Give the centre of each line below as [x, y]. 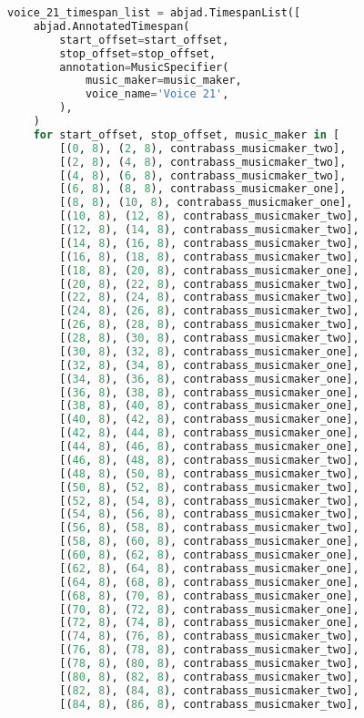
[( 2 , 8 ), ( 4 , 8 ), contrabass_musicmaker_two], [203, 162]
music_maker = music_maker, [163, 81]
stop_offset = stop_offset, [138, 53]
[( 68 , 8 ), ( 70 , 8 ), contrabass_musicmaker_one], [209, 595]
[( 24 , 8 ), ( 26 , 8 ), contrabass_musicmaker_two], [209, 311]
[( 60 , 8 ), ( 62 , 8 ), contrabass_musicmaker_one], [209, 555]
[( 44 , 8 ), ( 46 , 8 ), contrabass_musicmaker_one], [209, 446]
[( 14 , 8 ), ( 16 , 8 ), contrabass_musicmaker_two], [209, 243]
